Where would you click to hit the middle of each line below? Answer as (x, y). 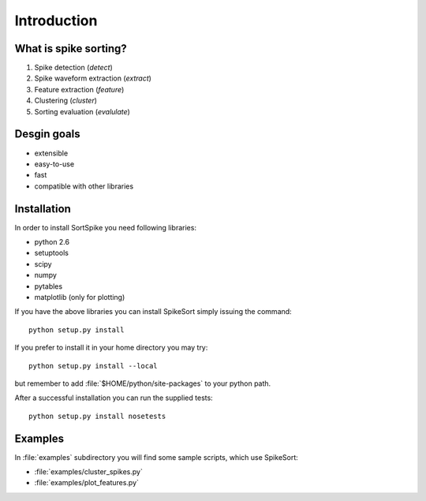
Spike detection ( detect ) (74, 68)
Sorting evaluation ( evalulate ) (82, 111)
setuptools (51, 253)
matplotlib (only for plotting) (80, 297)
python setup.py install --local (93, 366)
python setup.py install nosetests (97, 416)
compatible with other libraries (84, 186)
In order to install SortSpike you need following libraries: (106, 227)
